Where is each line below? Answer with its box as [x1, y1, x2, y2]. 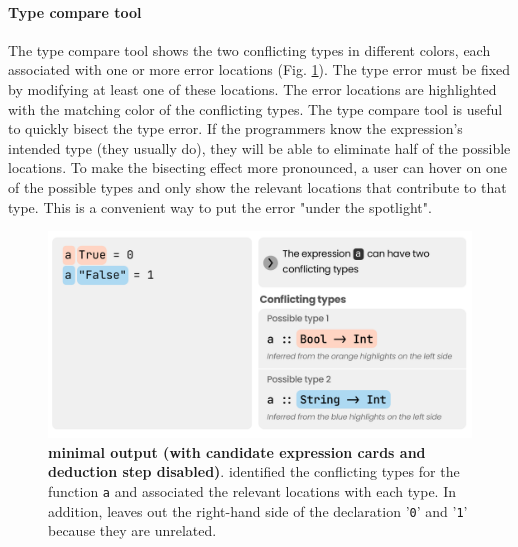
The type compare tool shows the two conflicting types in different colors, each [8, 39, 491, 60]
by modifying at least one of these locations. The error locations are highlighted [8, 78, 497, 99]
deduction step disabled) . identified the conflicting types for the [48, 461, 460, 482]
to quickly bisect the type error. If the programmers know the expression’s [8, 118, 463, 139]
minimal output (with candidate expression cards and [48, 441, 426, 462]
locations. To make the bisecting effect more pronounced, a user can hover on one [8, 157, 507, 178]
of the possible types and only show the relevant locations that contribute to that [8, 176, 507, 197]
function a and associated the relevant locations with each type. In [48, 480, 456, 501]
